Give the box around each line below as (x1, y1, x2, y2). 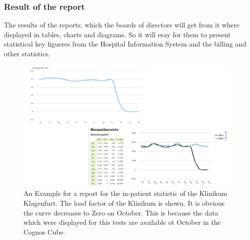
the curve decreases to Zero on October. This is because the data (23, 207, 218, 217)
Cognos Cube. (23, 226, 66, 237)
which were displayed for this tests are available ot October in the (23, 217, 221, 227)
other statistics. (4, 48, 50, 58)
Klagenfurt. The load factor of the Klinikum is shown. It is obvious (23, 197, 225, 208)
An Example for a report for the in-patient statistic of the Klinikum (23, 188, 227, 198)
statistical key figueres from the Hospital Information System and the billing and (4, 39, 247, 49)
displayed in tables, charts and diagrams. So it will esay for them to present (4, 29, 231, 39)
